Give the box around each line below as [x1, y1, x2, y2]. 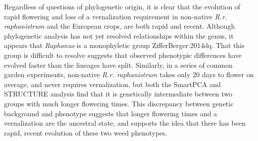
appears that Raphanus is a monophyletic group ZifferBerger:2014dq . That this [4, 40, 245, 50]
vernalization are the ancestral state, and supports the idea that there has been [4, 118, 246, 128]
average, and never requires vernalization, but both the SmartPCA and [4, 79, 221, 89]
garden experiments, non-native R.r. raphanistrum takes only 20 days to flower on [4, 69, 254, 80]
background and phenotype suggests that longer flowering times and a [4, 108, 217, 118]
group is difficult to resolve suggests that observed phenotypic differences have [4, 49, 242, 60]
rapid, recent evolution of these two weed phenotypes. [4, 127, 168, 138]
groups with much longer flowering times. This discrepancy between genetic [4, 98, 234, 108]
